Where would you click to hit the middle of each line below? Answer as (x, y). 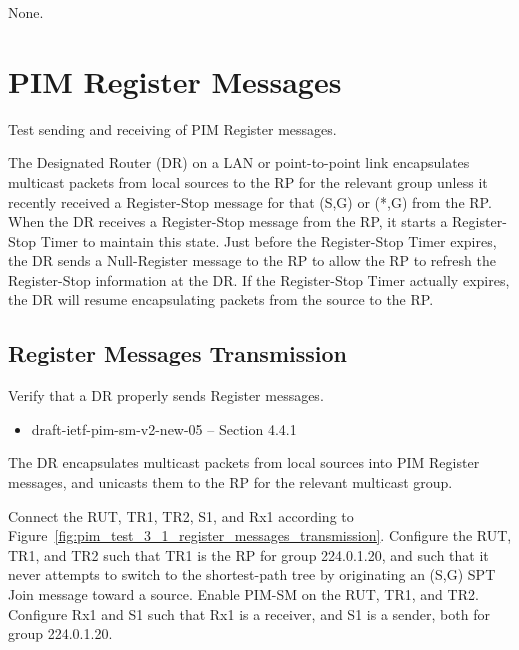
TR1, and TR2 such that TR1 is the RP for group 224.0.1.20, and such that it (248, 554)
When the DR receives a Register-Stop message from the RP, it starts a (228, 221)
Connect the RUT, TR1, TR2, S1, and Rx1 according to (181, 515)
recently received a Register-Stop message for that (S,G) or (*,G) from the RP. (250, 201)
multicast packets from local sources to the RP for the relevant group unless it (248, 181)
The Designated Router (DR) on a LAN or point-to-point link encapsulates (239, 162)
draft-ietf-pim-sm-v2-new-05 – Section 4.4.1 (164, 428)
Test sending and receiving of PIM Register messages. (172, 128)
